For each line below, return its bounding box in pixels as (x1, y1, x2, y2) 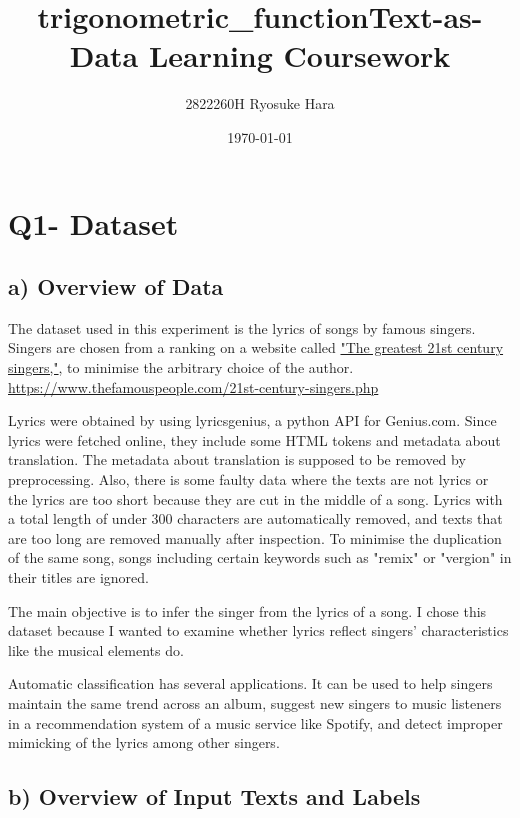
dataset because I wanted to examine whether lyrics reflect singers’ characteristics (8, 620, 509, 641)
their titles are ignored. (8, 567, 149, 588)
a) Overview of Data (8, 271, 224, 302)
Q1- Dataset (8, 202, 179, 243)
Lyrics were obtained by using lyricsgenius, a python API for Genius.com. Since (8, 410, 497, 431)
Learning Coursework (148, 35, 451, 76)
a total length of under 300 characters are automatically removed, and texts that (8, 508, 503, 529)
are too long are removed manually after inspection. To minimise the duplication (8, 527, 502, 548)
